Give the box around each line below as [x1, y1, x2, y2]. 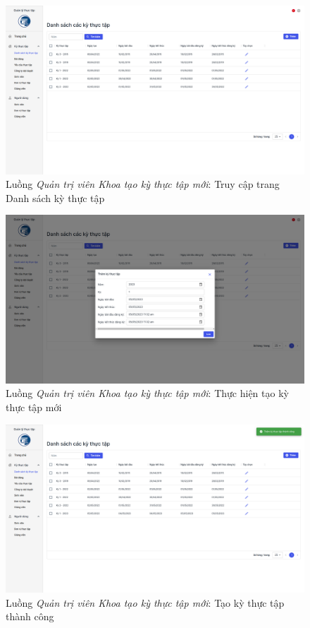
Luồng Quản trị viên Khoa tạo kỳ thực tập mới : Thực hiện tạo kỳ [6, 386, 289, 401]
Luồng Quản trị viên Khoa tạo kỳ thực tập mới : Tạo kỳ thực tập [6, 595, 285, 610]
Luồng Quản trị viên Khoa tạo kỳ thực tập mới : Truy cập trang [6, 177, 280, 191]
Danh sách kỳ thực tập [6, 190, 105, 205]
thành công [6, 609, 54, 624]
